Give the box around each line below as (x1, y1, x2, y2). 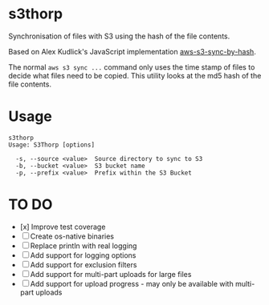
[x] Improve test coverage (19, 222, 106, 231)
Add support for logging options (30, 250, 137, 260)
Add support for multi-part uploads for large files (30, 269, 192, 279)
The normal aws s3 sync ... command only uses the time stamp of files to (8, 62, 255, 72)
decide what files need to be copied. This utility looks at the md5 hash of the (8, 70, 262, 80)
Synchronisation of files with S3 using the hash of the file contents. (8, 31, 230, 41)
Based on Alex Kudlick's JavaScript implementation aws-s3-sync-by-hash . (8, 46, 257, 56)
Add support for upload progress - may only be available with (30, 279, 234, 288)
